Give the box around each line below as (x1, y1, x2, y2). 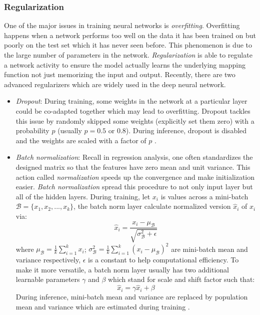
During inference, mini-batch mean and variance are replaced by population (15, 291, 248, 302)
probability (15, 125, 49, 136)
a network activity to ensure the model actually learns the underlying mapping (4, 59, 245, 70)
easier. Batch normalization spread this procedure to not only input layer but (15, 181, 253, 192)
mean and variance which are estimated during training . (15, 301, 190, 311)
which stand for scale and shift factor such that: (107, 274, 255, 284)
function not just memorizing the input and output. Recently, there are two (4, 69, 235, 80)
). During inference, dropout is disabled (125, 125, 247, 136)
